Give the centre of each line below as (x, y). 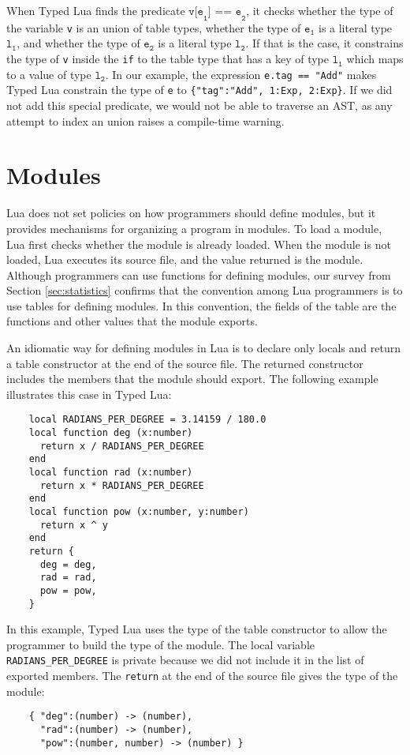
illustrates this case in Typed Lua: (89, 394)
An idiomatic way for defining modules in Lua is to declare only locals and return (203, 348)
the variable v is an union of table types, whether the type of (154, 27)
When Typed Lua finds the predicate (96, 10)
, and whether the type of (78, 43)
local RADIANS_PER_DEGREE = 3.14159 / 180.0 (147, 420)
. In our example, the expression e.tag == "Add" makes (241, 74)
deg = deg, (68, 564)
